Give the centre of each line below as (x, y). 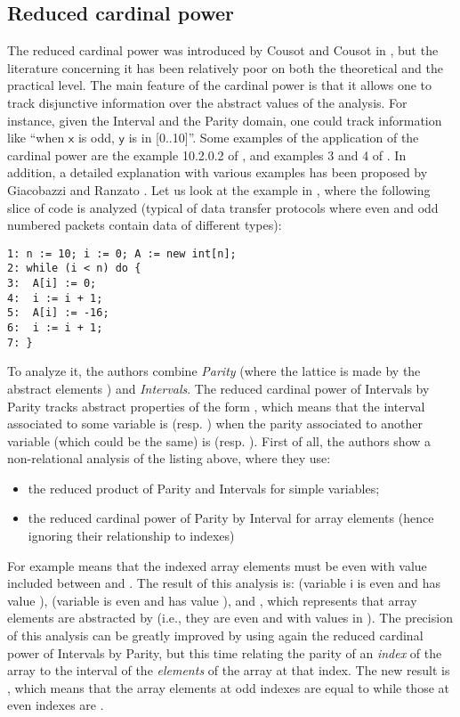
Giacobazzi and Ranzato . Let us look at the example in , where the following (219, 189)
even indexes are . (56, 705)
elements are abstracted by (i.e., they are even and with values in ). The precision (230, 618)
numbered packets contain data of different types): (145, 225)
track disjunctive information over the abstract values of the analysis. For (207, 102)
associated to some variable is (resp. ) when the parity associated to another (215, 424)
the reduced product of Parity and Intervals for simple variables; (204, 488)
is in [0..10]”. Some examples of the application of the (274, 138)
